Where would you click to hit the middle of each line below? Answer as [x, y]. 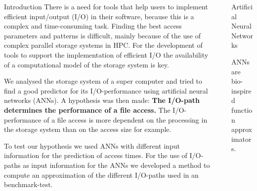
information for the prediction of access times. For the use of [96, 155]
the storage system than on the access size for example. [88, 129]
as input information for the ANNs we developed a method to [116, 165]
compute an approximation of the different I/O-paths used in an [101, 175]
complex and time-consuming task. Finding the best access [93, 26]
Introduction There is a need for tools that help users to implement [106, 6]
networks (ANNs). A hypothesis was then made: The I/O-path [102, 100]
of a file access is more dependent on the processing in [126, 119]
